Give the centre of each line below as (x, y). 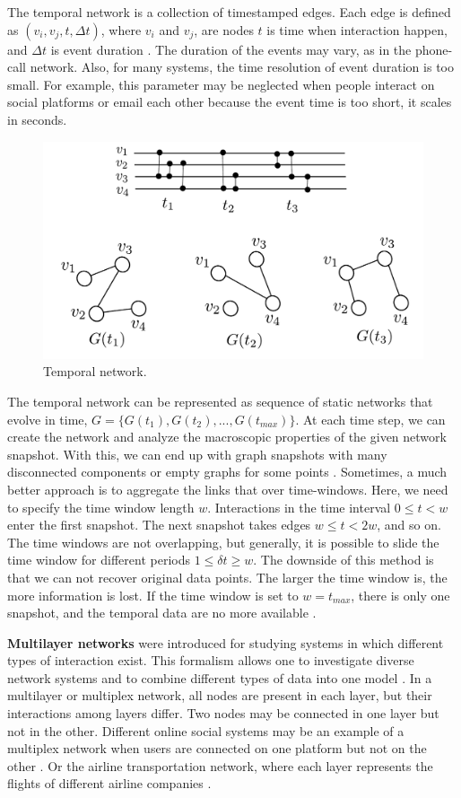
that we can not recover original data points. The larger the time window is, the (227, 577)
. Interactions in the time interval (299, 507)
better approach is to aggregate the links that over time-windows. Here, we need (228, 489)
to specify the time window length (101, 507)
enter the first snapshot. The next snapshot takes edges (159, 525)
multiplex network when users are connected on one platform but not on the (217, 748)
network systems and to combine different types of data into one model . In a (220, 677)
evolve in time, (48, 419)
